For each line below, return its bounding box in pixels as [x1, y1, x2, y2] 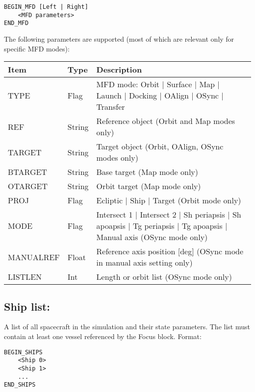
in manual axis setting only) [96, 257, 193, 269]
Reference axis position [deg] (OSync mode [96, 245, 244, 257]
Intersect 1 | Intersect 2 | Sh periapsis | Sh [96, 209, 241, 220]
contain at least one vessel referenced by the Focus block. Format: [4, 331, 202, 341]
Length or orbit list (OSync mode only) [96, 271, 232, 283]
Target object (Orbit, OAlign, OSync [96, 141, 224, 152]
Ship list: [4, 298, 51, 314]
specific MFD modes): [4, 43, 70, 53]
